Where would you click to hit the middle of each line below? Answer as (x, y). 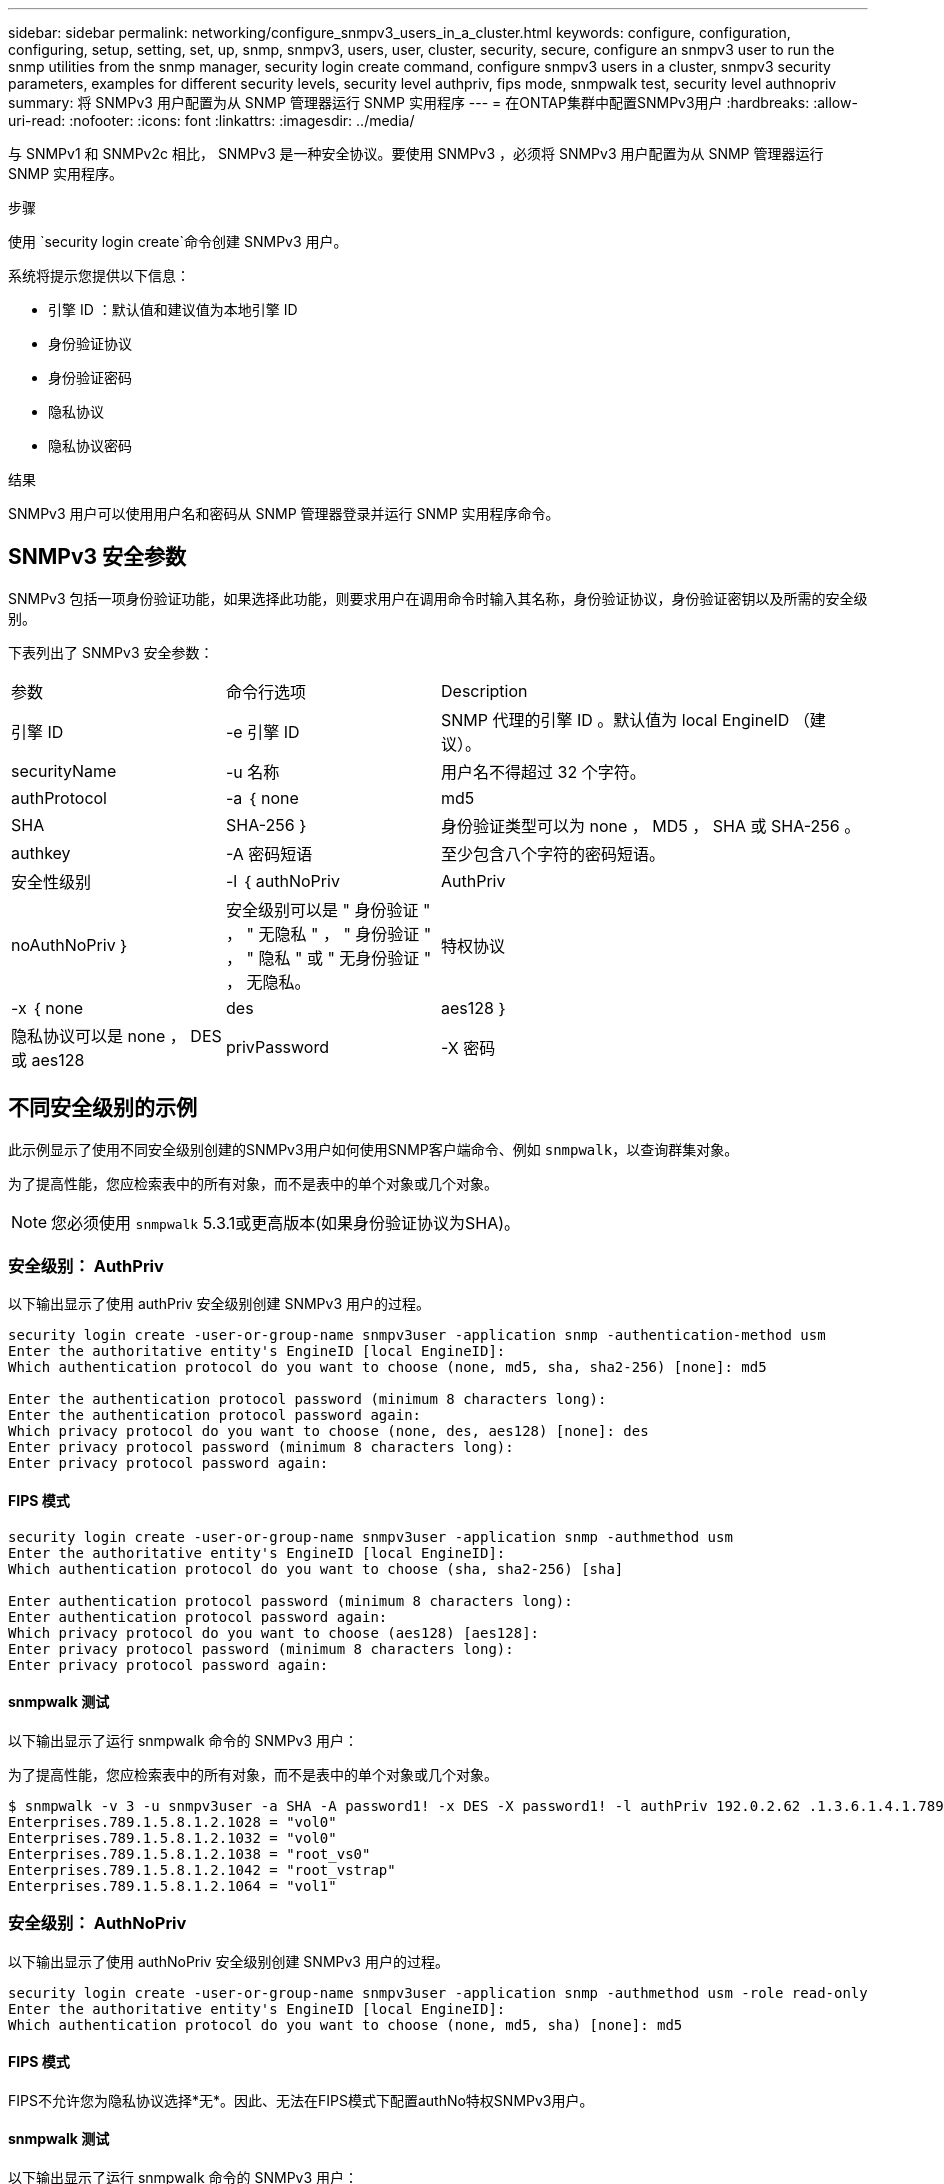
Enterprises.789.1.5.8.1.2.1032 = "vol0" (172, 1837)
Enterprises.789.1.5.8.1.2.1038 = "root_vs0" (189, 1853)
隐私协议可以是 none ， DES (116, 1035)
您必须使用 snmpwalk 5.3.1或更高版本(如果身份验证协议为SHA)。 (286, 1222)
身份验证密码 (90, 377)
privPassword (277, 1046)
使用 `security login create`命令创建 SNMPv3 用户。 (178, 241)
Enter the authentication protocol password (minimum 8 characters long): (307, 1399)
